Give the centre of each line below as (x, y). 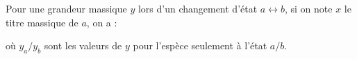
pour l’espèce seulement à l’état (200, 45)
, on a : (102, 22)
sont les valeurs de (83, 45)
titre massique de (42, 22)
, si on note (308, 8)
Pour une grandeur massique (66, 8)
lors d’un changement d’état (198, 8)
